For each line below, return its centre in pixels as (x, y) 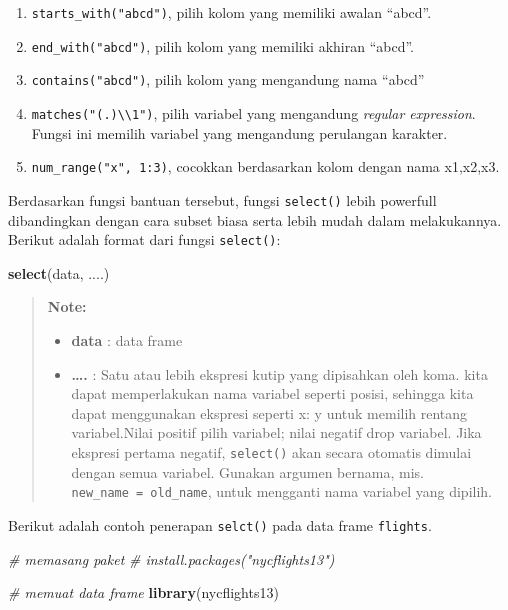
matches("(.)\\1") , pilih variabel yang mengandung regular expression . (253, 112)
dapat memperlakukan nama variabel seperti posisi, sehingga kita (272, 393)
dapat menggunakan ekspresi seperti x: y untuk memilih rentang (269, 412)
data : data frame (127, 339)
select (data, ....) (59, 272)
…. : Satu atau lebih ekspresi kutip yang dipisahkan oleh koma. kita (279, 373)
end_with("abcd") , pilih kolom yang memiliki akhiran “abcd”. (222, 45)
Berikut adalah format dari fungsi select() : (144, 239)
